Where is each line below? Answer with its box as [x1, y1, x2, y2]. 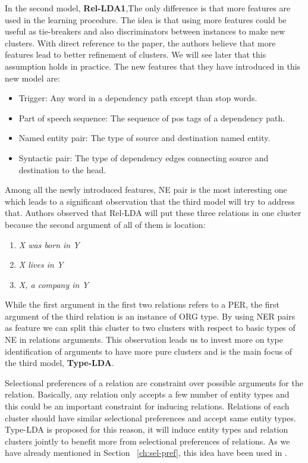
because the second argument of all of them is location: [5, 218, 206, 230]
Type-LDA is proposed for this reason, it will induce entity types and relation [5, 423, 288, 436]
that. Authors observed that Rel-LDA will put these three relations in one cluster [5, 207, 301, 219]
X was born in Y [18, 238, 80, 251]
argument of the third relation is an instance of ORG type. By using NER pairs [5, 309, 296, 322]
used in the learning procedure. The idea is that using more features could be [5, 13, 287, 26]
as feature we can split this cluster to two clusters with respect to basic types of [5, 321, 296, 334]
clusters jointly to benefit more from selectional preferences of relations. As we [5, 434, 290, 447]
